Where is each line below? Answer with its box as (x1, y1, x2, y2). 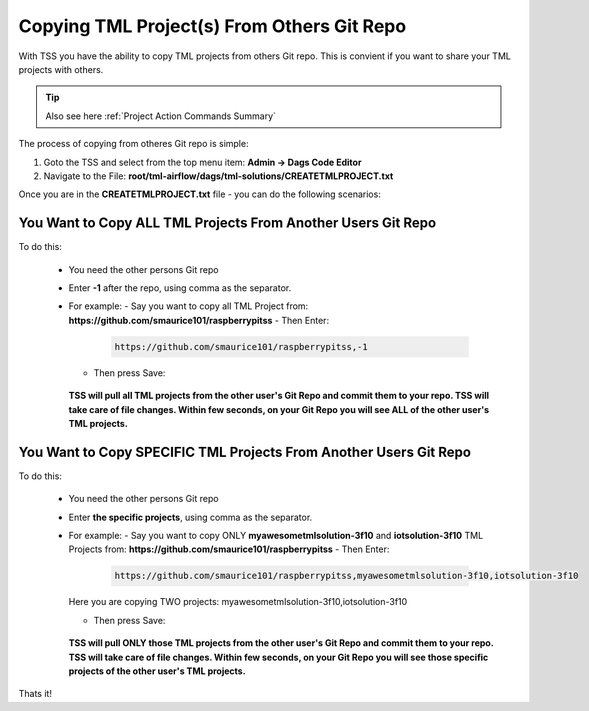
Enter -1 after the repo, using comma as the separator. (68, 281, 292, 294)
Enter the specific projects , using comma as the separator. (68, 511, 313, 523)
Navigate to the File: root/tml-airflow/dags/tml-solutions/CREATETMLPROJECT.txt (43, 170, 394, 182)
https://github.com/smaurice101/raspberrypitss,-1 (114, 341, 369, 352)
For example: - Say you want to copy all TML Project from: (68, 300, 309, 312)
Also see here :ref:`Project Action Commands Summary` (45, 110, 277, 122)
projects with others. (18, 63, 104, 75)
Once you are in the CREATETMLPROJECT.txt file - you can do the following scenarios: (18, 188, 382, 200)
